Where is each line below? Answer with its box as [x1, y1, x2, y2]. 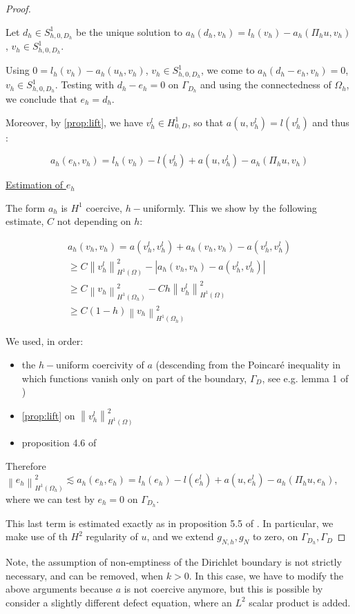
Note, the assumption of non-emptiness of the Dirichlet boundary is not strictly [6, 554, 342, 568]
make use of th [6, 529, 68, 544]
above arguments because [6, 582, 113, 596]
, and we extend [146, 529, 214, 544]
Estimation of [6, 177, 64, 192]
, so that [187, 115, 224, 129]
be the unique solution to [75, 24, 183, 39]
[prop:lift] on [21, 408, 75, 422]
